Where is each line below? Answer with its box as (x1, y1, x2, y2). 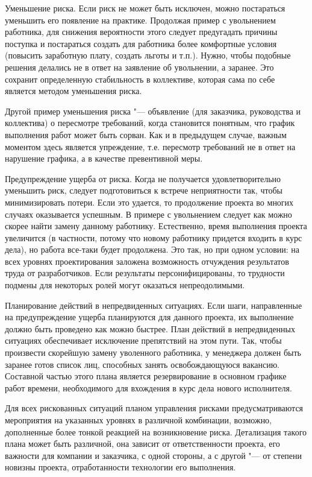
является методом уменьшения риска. (5, 84, 142, 97)
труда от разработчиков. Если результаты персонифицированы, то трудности (5, 267, 285, 279)
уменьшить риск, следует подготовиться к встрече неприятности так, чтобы (5, 184, 282, 197)
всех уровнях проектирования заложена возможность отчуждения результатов (5, 254, 289, 267)
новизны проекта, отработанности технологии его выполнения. (5, 461, 236, 473)
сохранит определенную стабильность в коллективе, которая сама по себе (5, 72, 275, 85)
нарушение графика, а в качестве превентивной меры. (5, 152, 203, 165)
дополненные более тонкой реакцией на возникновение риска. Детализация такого (5, 425, 307, 438)
